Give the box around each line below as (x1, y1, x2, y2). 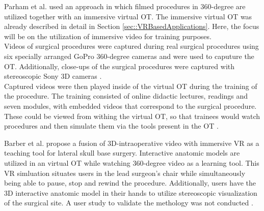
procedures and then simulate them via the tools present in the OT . (4, 120, 219, 131)
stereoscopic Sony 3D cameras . (4, 71, 102, 81)
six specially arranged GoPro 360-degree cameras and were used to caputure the (4, 50, 254, 61)
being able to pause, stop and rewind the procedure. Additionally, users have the (4, 177, 256, 188)
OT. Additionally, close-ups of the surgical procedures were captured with (4, 61, 235, 71)
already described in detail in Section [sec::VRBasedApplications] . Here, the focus (4, 21, 259, 32)
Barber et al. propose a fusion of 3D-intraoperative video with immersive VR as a (4, 137, 259, 148)
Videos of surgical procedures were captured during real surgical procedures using (4, 41, 259, 51)
